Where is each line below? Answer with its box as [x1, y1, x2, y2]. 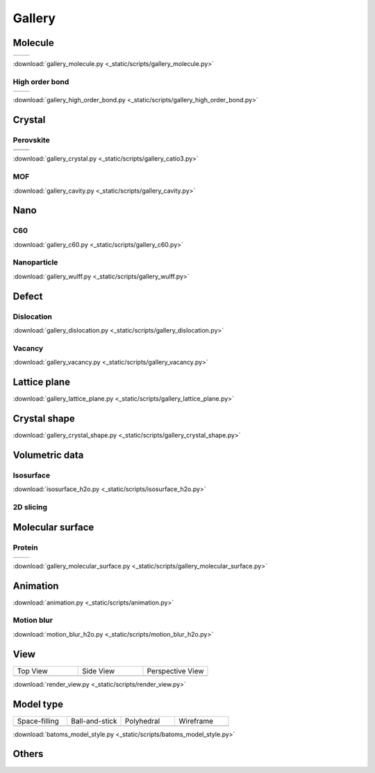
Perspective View [147, 666, 204, 676]
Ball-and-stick [70, 716, 117, 726]
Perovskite [12, 135, 50, 145]
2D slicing [12, 502, 48, 511]
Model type [12, 698, 64, 710]
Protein [12, 543, 38, 552]
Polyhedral [124, 716, 160, 726]
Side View [82, 666, 115, 676]
